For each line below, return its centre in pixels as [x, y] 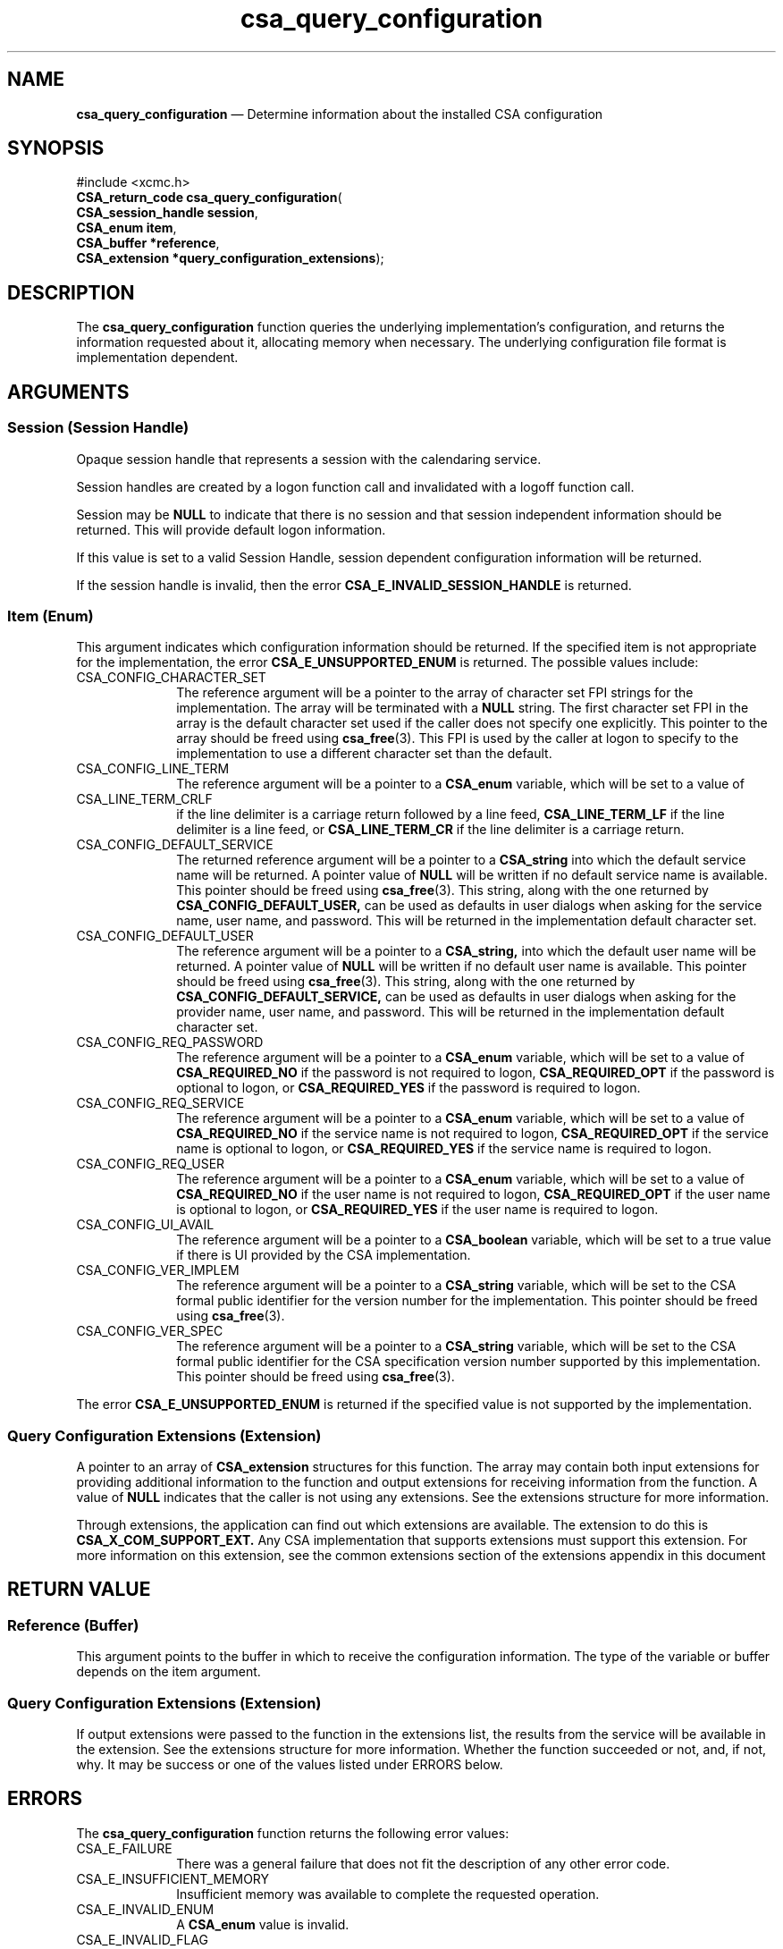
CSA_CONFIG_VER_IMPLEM [158, 1270]
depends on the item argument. [168, 1672]
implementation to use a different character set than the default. [364, 754]
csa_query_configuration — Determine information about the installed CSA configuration [340, 114]
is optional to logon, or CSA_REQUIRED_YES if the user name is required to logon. [417, 1210]
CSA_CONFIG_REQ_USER [151, 1164]
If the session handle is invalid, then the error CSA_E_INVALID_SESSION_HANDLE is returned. [354, 585]
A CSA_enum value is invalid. [263, 1924]
